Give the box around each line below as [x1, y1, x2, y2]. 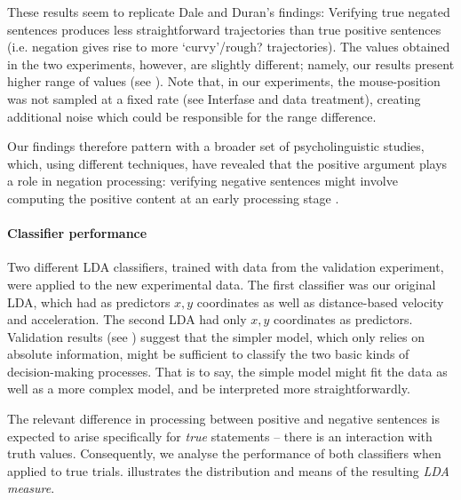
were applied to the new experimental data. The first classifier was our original [7, 274, 436, 293]
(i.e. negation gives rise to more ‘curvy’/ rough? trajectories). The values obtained [7, 37, 450, 56]
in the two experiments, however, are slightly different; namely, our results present [7, 54, 455, 73]
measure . [7, 479, 55, 497]
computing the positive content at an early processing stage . [7, 188, 339, 207]
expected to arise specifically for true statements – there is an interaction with [7, 426, 433, 445]
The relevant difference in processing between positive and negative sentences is [7, 409, 441, 428]
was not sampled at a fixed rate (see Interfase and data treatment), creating [7, 89, 421, 107]
